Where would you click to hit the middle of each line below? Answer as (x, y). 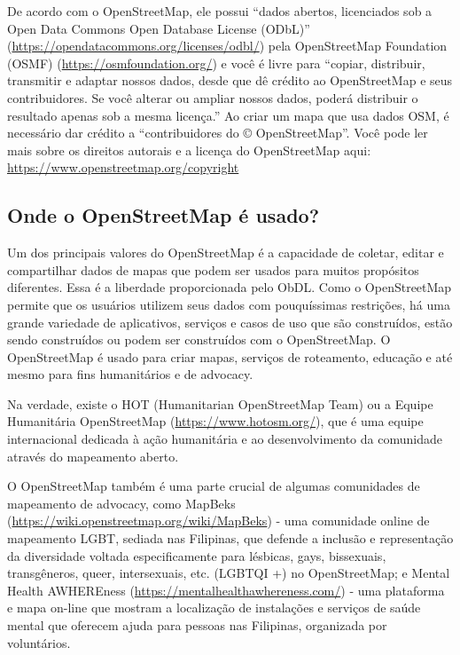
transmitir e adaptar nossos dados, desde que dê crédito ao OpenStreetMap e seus (230, 80)
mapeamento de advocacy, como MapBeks (121, 503)
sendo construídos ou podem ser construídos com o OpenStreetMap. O (199, 339)
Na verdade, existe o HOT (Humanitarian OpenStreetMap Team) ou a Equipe (220, 403)
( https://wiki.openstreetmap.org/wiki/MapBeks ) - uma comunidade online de (218, 521)
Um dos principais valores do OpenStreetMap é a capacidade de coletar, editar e (226, 253)
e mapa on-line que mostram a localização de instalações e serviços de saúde (214, 608)
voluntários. (39, 642)
